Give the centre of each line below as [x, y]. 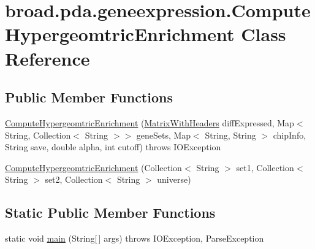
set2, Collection [74, 179]
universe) [174, 179]
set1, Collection [265, 167]
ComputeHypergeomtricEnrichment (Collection [93, 167]
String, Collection [38, 135]
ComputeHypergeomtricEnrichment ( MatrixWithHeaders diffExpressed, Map [150, 122]
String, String [230, 135]
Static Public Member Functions [110, 213]
